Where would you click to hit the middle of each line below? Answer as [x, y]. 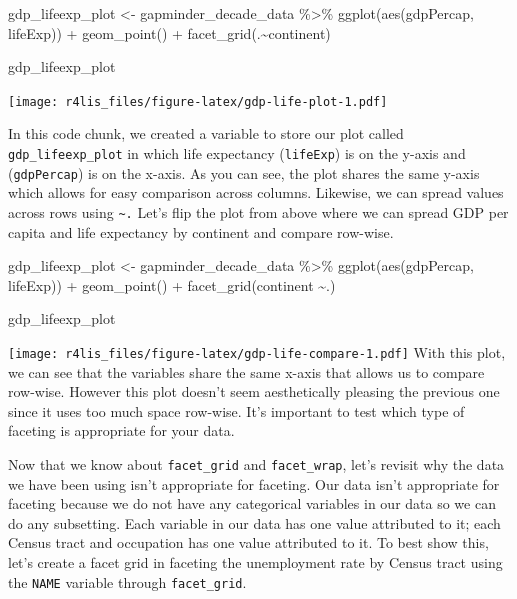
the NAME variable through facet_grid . [127, 581]
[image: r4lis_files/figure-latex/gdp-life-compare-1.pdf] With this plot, [257, 351]
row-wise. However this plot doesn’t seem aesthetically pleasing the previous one [254, 391]
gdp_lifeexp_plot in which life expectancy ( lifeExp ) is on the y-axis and [237, 153]
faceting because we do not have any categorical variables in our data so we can [252, 503]
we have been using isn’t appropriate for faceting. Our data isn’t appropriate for [254, 483]
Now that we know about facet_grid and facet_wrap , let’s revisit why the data [256, 464]
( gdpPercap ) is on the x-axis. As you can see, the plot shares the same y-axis [244, 172]
